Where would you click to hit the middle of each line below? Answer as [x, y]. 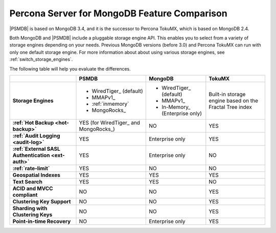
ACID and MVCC [33, 188]
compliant [25, 195]
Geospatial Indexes [37, 175]
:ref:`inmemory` [110, 104]
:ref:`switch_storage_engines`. [41, 59]
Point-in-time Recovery [42, 221]
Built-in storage [227, 94]
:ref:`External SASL [37, 149]
